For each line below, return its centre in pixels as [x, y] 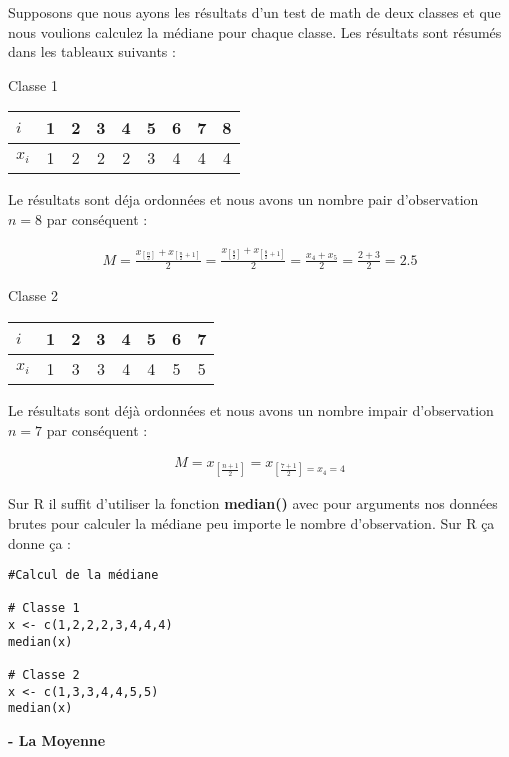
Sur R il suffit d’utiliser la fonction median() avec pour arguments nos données [253, 503]
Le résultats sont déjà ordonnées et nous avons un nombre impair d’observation [251, 409]
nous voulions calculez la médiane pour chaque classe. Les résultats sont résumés [255, 31]
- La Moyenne [57, 740]
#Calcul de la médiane [83, 575]
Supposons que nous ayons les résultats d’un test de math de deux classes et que [254, 12]
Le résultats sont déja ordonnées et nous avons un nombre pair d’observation [243, 199]
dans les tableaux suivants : [92, 51]
